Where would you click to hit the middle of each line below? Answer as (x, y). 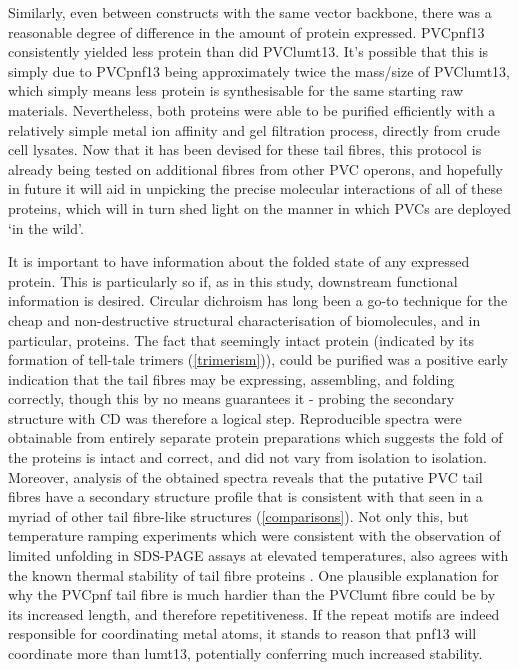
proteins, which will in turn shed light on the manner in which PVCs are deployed (260, 207)
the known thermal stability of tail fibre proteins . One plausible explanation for (253, 574)
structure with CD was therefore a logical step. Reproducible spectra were (235, 417)
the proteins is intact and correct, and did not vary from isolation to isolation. (247, 457)
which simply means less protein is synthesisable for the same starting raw (236, 90)
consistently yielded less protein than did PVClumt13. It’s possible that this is (248, 51)
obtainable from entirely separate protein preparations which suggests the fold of (255, 437)
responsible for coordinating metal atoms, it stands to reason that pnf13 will (242, 633)
